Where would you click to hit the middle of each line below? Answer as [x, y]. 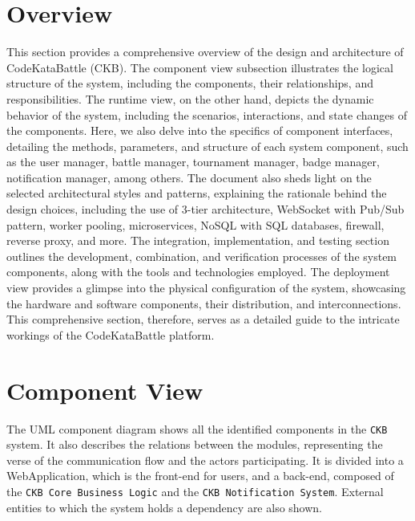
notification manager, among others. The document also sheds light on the [189, 177]
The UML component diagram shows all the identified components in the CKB [197, 428]
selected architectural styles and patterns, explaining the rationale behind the [197, 193]
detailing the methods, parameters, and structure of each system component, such [207, 146]
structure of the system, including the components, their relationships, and [190, 83]
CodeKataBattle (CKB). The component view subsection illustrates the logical [200, 67]
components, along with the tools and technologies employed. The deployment [198, 272]
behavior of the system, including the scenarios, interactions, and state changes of [207, 114]
